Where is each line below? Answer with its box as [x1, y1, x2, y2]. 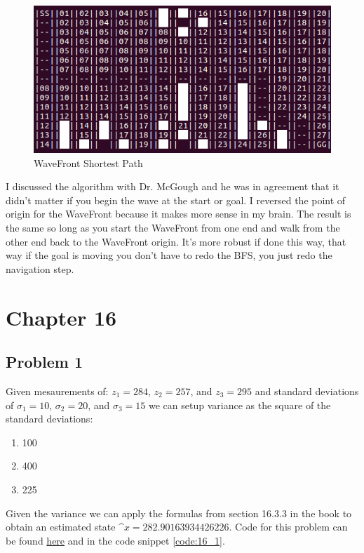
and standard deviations [255, 383, 359, 398]
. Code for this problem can [229, 519, 348, 534]
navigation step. [6, 261, 74, 276]
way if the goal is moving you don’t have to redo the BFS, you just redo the [6, 248, 332, 262]
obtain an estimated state [6, 519, 116, 534]
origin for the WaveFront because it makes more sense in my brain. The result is [6, 206, 351, 221]
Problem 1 [6, 351, 83, 373]
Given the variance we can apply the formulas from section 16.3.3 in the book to [6, 505, 352, 520]
